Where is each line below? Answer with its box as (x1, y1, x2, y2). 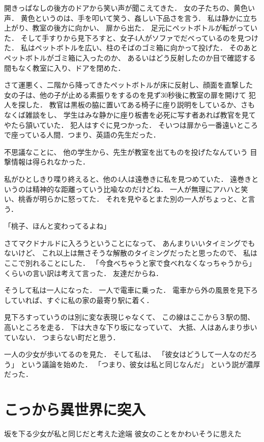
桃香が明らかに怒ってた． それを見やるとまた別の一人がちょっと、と (18, 194, 248, 204)
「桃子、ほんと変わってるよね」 (4, 220, 111, 231)
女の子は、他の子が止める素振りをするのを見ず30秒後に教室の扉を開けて (4, 89, 246, 100)
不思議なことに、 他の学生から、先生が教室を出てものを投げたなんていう (4, 146, 248, 157)
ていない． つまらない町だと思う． (4, 331, 120, 342)
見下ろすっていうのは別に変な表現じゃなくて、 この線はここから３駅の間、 (4, 312, 255, 322)
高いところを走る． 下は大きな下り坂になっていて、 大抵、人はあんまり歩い (4, 322, 257, 333)
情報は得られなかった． (11, 156, 90, 167)
